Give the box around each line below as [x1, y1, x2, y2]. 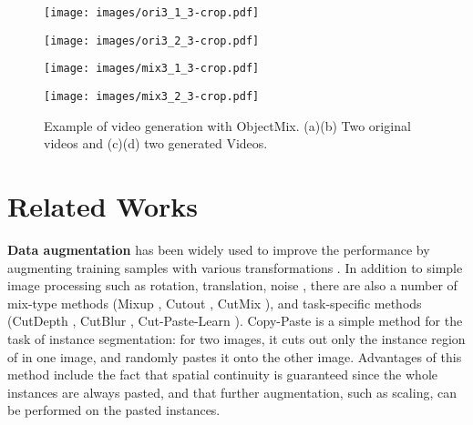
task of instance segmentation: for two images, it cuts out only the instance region [7, 329, 466, 348]
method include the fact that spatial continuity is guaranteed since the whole [7, 365, 437, 384]
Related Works [7, 187, 199, 224]
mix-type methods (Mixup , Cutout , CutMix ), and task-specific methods [7, 293, 422, 312]
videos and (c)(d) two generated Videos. [44, 134, 268, 153]
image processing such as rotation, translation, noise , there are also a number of [7, 276, 458, 295]
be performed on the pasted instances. [7, 400, 221, 420]
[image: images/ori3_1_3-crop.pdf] [44, 6, 260, 19]
